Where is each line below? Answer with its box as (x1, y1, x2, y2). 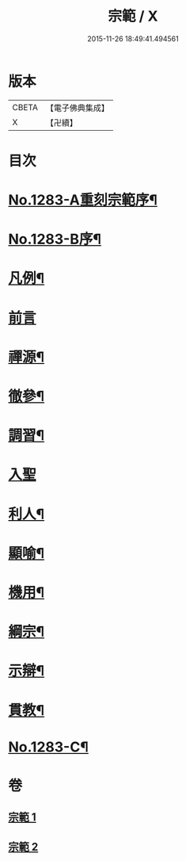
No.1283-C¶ (8, 738, 89, 756)
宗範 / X (108, 7, 158, 25)
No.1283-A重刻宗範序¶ (8, 191, 158, 209)
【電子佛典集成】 (45, 102, 109, 113)
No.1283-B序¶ (8, 231, 101, 248)
